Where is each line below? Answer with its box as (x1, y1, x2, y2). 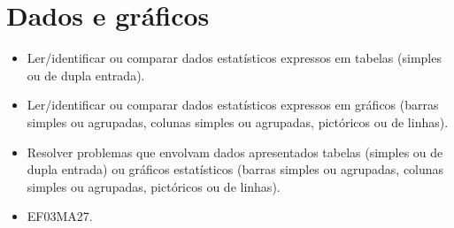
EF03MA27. (27, 207, 93, 225)
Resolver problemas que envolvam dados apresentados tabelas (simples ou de (27, 142, 443, 161)
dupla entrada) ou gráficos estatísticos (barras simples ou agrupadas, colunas (27, 160, 444, 179)
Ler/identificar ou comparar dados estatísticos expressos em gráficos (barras (27, 95, 439, 114)
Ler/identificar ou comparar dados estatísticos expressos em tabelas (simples (27, 49, 442, 67)
